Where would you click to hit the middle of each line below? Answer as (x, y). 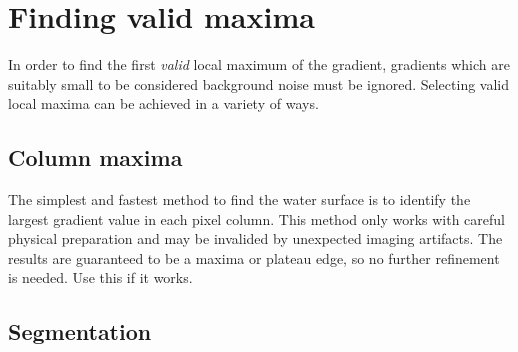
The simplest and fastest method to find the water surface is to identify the (239, 199)
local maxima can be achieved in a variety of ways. (163, 103)
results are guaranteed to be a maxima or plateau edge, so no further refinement (254, 257)
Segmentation (80, 331)
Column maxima (95, 157)
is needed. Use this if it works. (100, 277)
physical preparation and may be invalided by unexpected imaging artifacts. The (255, 238)
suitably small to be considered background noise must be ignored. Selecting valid (259, 83)
